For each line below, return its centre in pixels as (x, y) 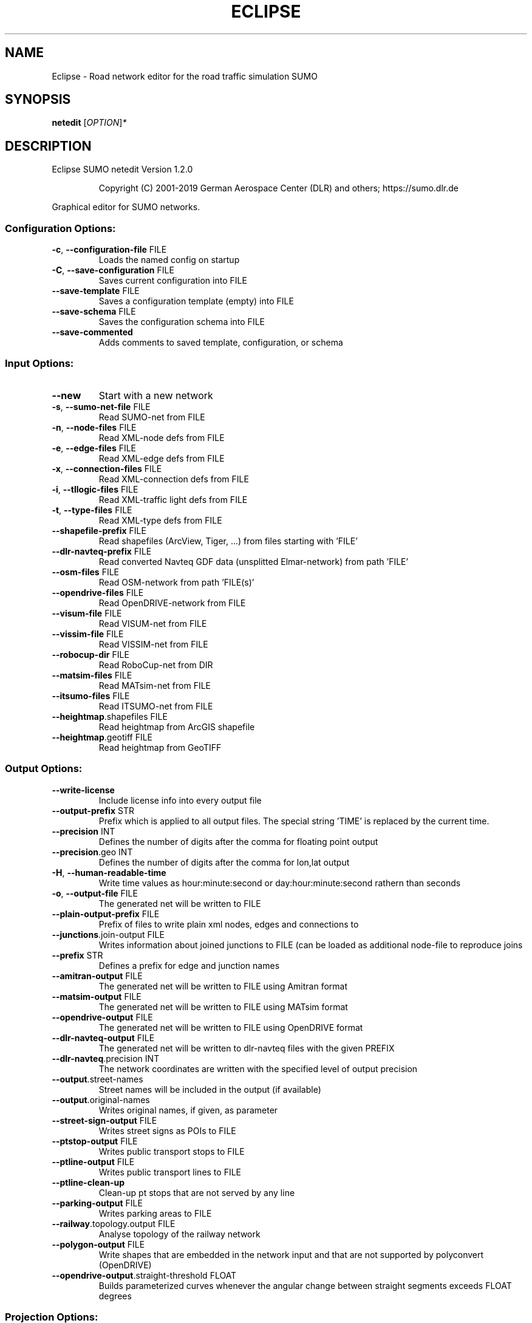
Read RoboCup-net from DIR (156, 665)
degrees (115, 1296)
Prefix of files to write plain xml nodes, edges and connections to (229, 924)
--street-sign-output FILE (104, 1120)
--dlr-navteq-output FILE (103, 1038)
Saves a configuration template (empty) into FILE (196, 301)
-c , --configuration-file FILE (109, 250)
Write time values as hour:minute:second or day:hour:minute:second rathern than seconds (280, 883)
